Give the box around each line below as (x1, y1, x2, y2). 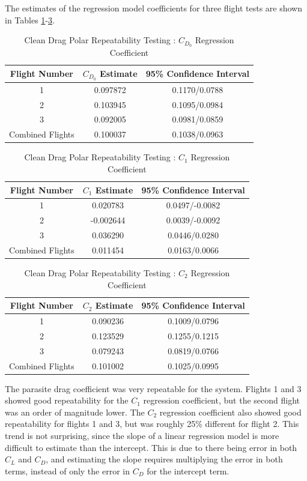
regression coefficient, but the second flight (143, 394, 300, 407)
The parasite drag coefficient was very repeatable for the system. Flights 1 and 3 (5, 382, 302, 395)
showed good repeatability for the (5, 394, 129, 407)
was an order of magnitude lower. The (5, 405, 145, 418)
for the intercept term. (147, 464, 229, 477)
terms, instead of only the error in (5, 464, 130, 477)
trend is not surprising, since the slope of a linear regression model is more (5, 429, 279, 442)
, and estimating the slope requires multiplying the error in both (46, 453, 283, 465)
